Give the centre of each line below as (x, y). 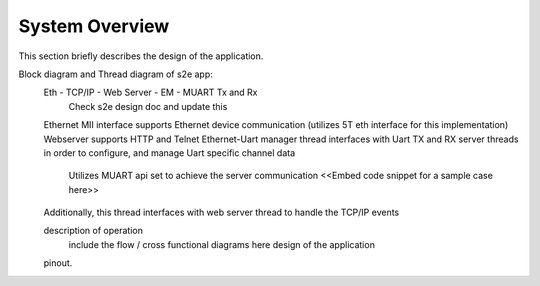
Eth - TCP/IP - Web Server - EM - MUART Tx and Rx (151, 92)
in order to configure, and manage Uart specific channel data (169, 152)
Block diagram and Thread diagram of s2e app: (116, 74)
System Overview (94, 26)
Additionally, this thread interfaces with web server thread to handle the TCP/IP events (221, 212)
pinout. (58, 263)
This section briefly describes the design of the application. (141, 56)
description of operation (93, 231)
